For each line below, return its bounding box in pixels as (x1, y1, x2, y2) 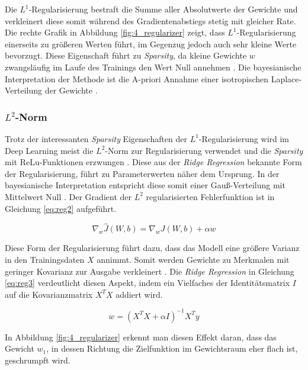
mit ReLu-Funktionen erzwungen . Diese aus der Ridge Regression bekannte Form (5, 156, 302, 168)
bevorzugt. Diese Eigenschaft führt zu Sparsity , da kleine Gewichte (5, 49, 247, 62)
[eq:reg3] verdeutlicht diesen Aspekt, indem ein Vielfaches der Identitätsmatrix (5, 276, 290, 289)
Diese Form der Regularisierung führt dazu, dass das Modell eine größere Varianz (5, 242, 300, 254)
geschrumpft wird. (5, 354, 70, 366)
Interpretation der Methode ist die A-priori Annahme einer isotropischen (5, 72, 269, 85)
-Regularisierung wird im (198, 132, 290, 144)
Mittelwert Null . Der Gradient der (5, 190, 131, 202)
